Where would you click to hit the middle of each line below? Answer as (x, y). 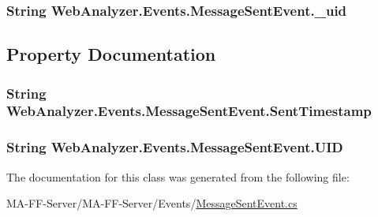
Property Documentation (111, 54)
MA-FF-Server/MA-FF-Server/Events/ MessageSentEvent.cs (152, 203)
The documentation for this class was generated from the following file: (178, 176)
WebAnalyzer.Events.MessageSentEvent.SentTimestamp (189, 111)
